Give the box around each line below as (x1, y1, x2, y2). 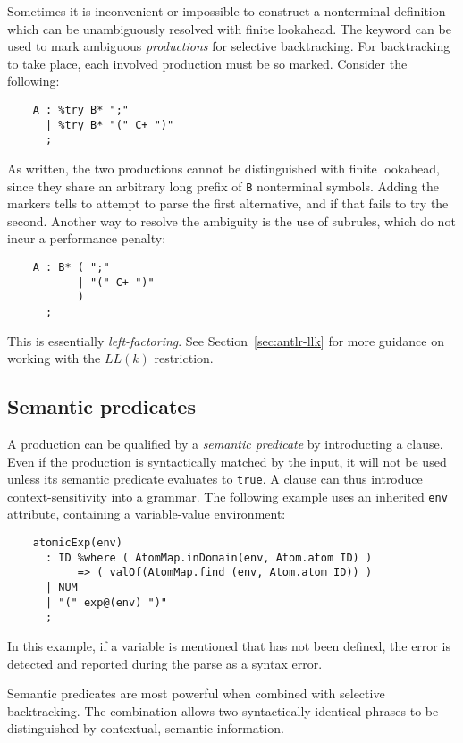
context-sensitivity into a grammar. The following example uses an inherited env (7, 486, 448, 505)
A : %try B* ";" (32, 103, 130, 116)
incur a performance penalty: (7, 229, 166, 248)
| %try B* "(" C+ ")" (45, 118, 174, 131)
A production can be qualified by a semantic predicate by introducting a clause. (7, 434, 443, 452)
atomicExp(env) (32, 536, 122, 550)
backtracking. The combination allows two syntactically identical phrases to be (7, 701, 439, 720)
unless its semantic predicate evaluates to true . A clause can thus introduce (7, 469, 423, 488)
